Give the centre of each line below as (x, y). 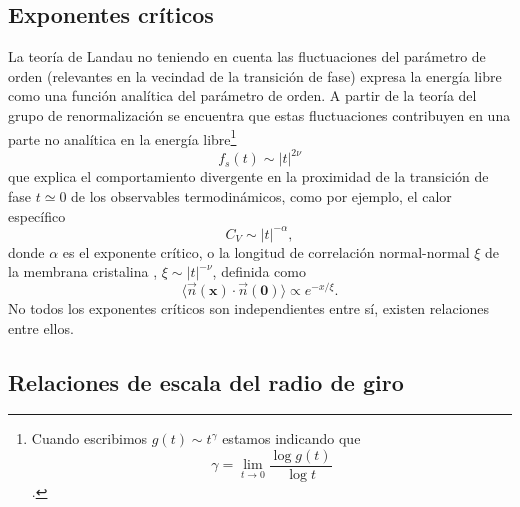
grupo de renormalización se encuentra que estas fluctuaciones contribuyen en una (259, 114)
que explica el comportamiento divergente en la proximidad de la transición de (248, 176)
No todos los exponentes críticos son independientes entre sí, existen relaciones (249, 308)
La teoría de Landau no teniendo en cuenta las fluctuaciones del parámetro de (247, 56)
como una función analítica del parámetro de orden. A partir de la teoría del (242, 95)
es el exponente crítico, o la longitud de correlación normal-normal (266, 251)
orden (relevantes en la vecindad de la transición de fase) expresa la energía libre (255, 75)
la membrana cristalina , (83, 271)
